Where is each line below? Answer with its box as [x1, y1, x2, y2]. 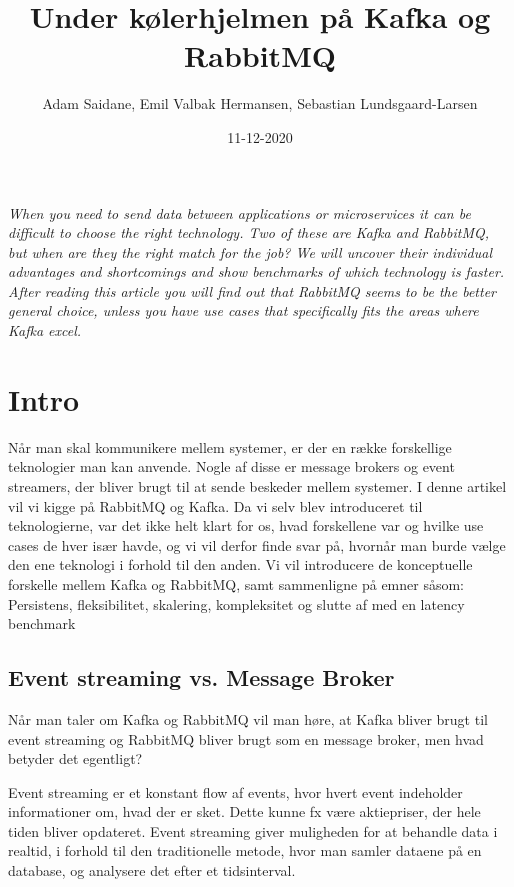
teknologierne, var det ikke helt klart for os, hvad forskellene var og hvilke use [8, 515, 484, 536]
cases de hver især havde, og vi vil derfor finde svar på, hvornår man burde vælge [8, 534, 506, 555]
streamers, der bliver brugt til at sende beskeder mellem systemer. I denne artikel [8, 475, 507, 496]
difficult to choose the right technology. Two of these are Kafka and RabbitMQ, [8, 222, 489, 243]
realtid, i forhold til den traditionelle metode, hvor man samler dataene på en [8, 840, 482, 861]
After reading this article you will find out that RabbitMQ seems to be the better [8, 280, 496, 301]
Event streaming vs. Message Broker [8, 662, 395, 693]
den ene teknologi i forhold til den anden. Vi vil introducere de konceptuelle [8, 554, 473, 575]
